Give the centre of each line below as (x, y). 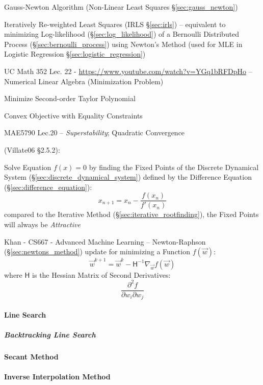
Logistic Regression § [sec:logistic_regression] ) (75, 54)
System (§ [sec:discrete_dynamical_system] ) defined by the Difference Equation (128, 177)
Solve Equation (28, 167)
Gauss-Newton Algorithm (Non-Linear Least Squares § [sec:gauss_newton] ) (121, 7)
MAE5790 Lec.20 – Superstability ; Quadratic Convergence (95, 133)
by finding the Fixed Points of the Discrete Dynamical (174, 167)
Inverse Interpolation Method (57, 377)
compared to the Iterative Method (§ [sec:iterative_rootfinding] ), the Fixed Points (131, 214)
